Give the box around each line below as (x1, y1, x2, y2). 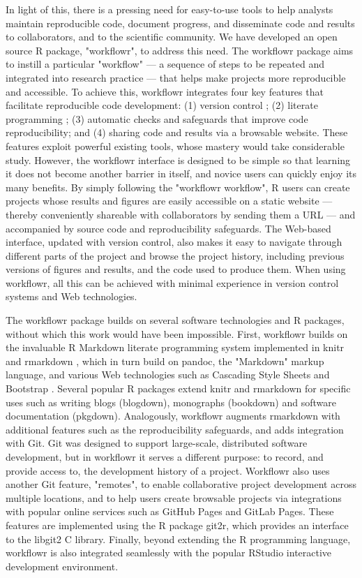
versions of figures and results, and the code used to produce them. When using (6, 262, 346, 276)
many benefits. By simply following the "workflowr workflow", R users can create (6, 179, 350, 194)
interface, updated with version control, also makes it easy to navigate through (6, 235, 342, 249)
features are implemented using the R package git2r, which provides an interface (6, 517, 349, 532)
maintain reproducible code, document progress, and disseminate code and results (6, 15, 355, 30)
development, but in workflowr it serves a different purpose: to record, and (6, 450, 324, 464)
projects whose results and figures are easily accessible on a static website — (6, 193, 333, 208)
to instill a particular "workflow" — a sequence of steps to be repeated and (6, 57, 324, 71)
